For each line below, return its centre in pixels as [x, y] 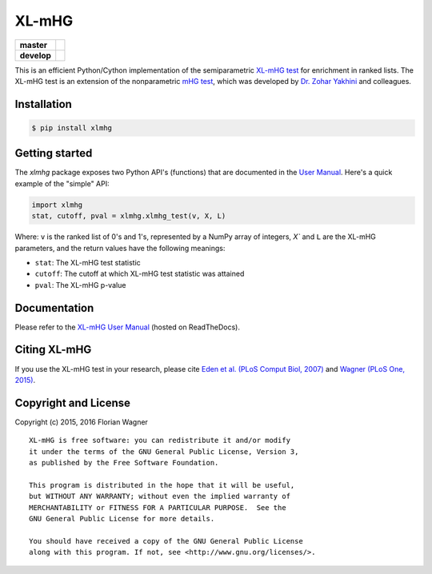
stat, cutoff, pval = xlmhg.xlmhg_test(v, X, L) [129, 216]
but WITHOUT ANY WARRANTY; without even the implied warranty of [160, 496]
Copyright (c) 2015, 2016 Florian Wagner [81, 422]
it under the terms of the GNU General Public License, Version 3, [164, 451]
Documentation [54, 308]
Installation [43, 104]
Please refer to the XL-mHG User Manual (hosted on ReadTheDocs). [127, 327]
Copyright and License [73, 403]
